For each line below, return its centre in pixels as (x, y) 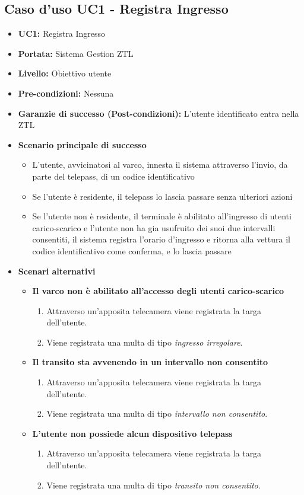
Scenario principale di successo (82, 144)
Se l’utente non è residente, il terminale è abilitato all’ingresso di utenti (162, 216)
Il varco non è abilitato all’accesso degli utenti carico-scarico (158, 291)
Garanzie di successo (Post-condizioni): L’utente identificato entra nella (159, 113)
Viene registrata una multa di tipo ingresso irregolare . (145, 342)
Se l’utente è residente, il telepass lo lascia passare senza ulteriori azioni (162, 196)
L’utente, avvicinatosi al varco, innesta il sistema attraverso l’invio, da (160, 165)
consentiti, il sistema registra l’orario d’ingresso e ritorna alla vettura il (161, 239)
